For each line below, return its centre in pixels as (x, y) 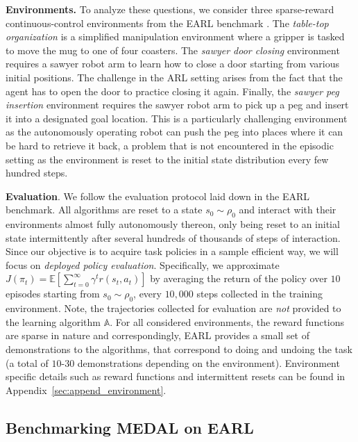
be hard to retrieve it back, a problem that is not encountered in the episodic (170, 145)
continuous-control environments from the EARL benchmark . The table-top (167, 23)
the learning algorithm (53, 321)
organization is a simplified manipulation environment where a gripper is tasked (175, 36)
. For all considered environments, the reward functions (227, 321)
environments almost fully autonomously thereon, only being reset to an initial (173, 224)
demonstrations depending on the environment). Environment (208, 362)
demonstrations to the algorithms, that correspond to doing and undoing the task (179, 349)
